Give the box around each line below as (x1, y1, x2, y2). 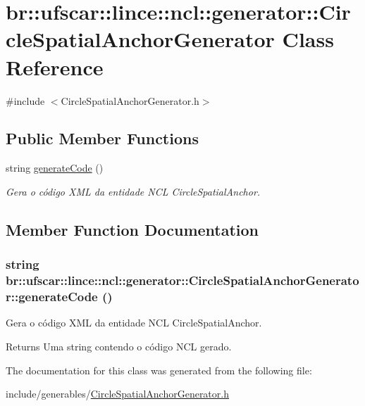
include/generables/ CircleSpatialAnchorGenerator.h (6, 386, 229, 401)
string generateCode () (6, 160, 104, 175)
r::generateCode (6, 288, 98, 305)
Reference (6, 52, 104, 81)
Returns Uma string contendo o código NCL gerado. (6, 338, 232, 353)
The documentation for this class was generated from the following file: (6, 362, 312, 377)
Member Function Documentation (6, 218, 259, 240)
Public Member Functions (6, 127, 199, 149)
